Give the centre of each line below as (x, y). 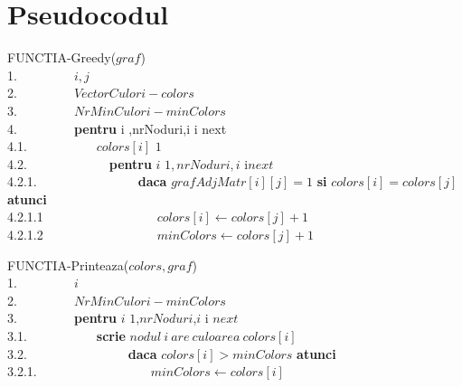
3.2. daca (82, 353)
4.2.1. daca (87, 181)
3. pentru (62, 318)
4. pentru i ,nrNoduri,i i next (117, 128)
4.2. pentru (80, 163)
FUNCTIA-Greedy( (62, 57)
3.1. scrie (66, 336)
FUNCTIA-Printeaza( (68, 264)
